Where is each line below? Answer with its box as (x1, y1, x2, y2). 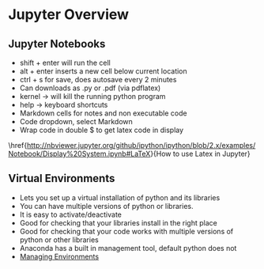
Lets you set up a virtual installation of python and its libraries (19, 192, 221, 203)
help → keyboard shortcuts (19, 100, 108, 109)
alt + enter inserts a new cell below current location (19, 66, 187, 76)
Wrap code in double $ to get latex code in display (19, 125, 184, 134)
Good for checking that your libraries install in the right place (19, 218, 217, 227)
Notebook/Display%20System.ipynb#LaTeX (8, 149, 151, 158)
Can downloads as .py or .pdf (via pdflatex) (19, 83, 161, 93)
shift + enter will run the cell (19, 58, 111, 67)
